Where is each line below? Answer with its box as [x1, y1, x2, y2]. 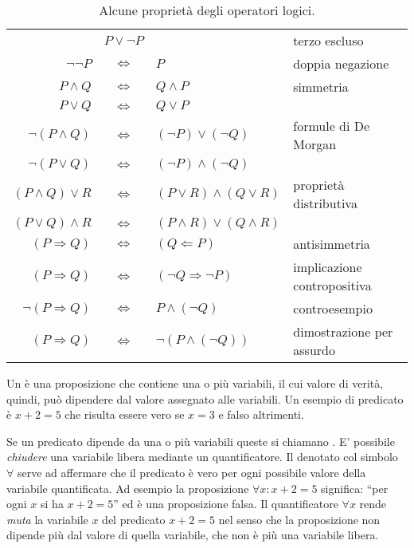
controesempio [293, 299, 373, 317]
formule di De [293, 116, 370, 135]
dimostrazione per [293, 322, 393, 341]
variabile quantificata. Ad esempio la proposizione [6, 479, 249, 496]
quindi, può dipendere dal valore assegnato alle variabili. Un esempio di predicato [6, 390, 404, 407]
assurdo [293, 341, 335, 359]
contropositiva [293, 276, 372, 294]
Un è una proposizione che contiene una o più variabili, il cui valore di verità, [6, 375, 384, 391]
